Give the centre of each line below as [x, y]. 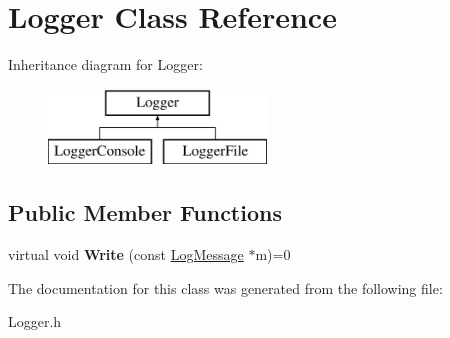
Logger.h [35, 321]
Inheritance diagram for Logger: [105, 64]
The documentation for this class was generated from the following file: [225, 287]
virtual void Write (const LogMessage [126, 254]
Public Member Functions [145, 212]
